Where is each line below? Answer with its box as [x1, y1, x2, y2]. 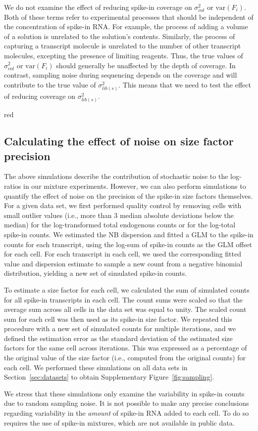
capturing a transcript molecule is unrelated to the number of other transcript [4, 41, 241, 51]
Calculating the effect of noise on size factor [4, 133, 234, 149]
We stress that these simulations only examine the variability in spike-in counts [4, 388, 245, 398]
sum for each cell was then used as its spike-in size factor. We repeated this [4, 313, 232, 324]
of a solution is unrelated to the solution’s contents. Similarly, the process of [4, 31, 235, 41]
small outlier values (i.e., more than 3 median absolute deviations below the [4, 210, 234, 220]
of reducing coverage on [4, 90, 75, 101]
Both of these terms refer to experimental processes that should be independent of [4, 11, 254, 22]
